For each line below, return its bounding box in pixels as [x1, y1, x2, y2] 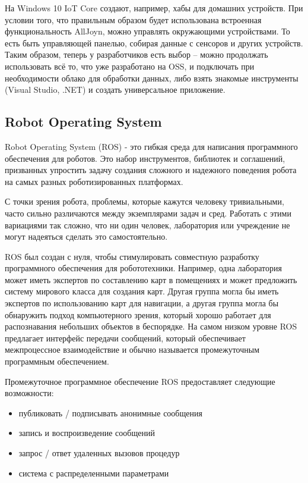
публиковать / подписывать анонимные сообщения [18, 406, 202, 419]
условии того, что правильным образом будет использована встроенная [5, 13, 262, 26]
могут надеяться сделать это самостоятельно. [5, 230, 168, 243]
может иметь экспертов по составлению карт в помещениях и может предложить [5, 273, 297, 286]
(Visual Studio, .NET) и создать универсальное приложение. [5, 83, 226, 96]
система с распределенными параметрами [18, 466, 169, 479]
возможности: [5, 387, 54, 399]
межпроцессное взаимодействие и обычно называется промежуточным [5, 343, 260, 356]
